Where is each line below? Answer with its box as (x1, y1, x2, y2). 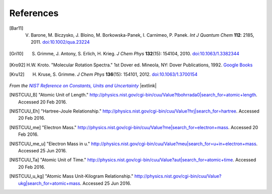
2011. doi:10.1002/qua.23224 (31, 39, 90, 45)
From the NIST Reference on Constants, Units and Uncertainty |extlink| (9, 82, 157, 88)
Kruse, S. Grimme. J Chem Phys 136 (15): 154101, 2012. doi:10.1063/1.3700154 (38, 71, 198, 77)
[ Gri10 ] (9, 50, 24, 56)
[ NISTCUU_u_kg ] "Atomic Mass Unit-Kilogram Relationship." (9, 173, 133, 179)
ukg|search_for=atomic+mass (18, 180, 81, 186)
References (9, 8, 59, 19)
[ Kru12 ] (9, 71, 25, 77)
